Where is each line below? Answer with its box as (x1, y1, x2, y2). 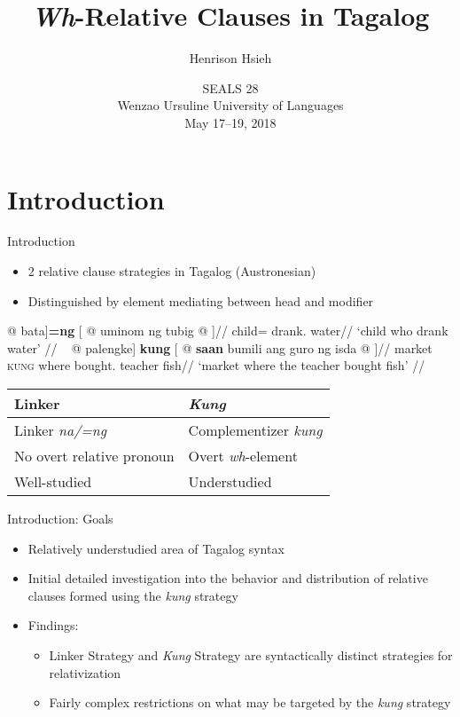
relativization (49, 663, 121, 682)
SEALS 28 (202, 78, 259, 97)
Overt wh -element (188, 445, 298, 466)
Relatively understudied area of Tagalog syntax (27, 539, 285, 557)
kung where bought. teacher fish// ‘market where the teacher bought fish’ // (7, 356, 425, 374)
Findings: (27, 616, 79, 634)
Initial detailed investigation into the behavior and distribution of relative (27, 569, 428, 587)
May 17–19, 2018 (184, 113, 277, 131)
